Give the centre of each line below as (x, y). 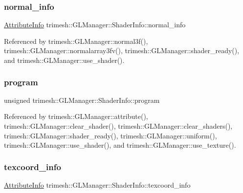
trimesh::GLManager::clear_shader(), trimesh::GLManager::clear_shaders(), (118, 126)
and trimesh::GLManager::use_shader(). (64, 60)
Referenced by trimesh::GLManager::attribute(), (76, 116)
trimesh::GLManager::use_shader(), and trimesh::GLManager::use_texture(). (120, 145)
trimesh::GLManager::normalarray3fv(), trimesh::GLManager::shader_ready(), (122, 50)
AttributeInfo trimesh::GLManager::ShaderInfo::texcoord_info (97, 185)
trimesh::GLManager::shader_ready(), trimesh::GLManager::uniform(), (110, 135)
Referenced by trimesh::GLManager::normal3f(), (76, 41)
